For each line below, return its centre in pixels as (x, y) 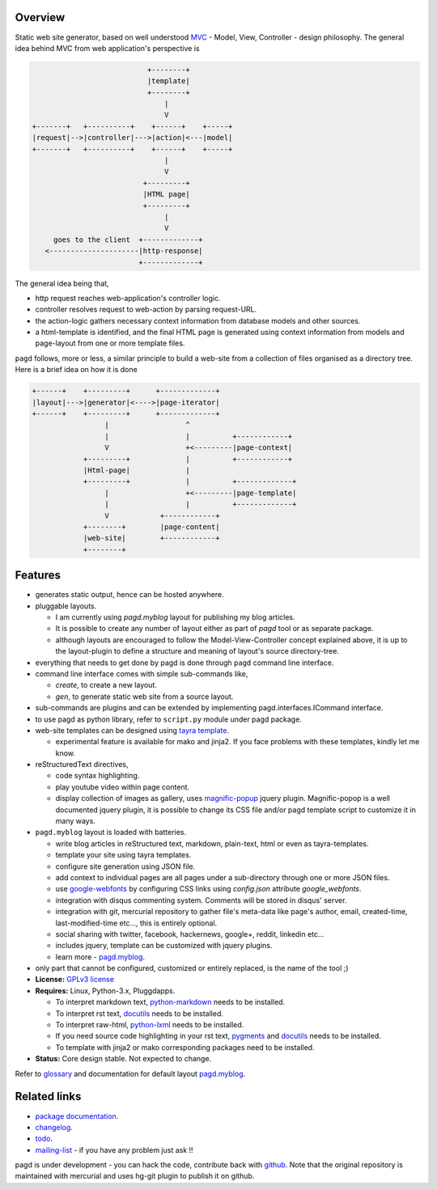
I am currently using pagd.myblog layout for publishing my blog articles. (175, 617)
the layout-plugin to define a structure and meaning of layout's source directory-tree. (197, 651)
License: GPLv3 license (75, 980)
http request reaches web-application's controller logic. (128, 298)
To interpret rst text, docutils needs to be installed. (140, 1013)
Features (38, 576)
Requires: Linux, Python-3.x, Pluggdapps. (105, 990)
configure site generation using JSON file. (125, 866)
